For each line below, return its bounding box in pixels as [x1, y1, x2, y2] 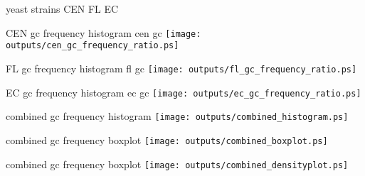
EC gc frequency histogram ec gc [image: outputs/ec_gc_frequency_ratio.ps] [6, 84, 361, 99]
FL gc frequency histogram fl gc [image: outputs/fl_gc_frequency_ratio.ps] [6, 60, 357, 75]
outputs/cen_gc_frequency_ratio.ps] [6, 40, 179, 51]
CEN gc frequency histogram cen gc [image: [6, 25, 201, 40]
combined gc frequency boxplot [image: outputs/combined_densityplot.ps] [6, 156, 349, 171]
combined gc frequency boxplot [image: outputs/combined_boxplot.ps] [6, 132, 328, 147]
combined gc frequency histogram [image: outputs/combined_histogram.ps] [6, 109, 349, 123]
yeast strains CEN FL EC [6, 1, 119, 16]
